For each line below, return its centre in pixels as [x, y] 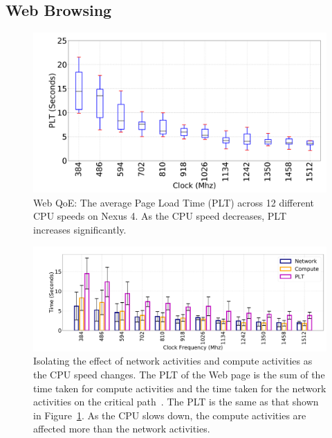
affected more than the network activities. [122, 429]
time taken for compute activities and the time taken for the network [180, 388]
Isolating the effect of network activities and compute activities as [173, 361]
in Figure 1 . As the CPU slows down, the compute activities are [170, 415]
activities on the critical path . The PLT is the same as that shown [176, 402]
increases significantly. [80, 230]
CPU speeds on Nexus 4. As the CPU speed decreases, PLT [160, 216]
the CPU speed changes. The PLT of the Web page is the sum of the [179, 374]
